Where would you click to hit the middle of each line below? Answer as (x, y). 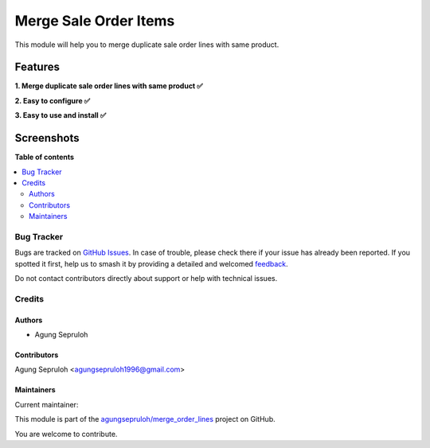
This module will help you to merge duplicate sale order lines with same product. (147, 45)
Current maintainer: (47, 404)
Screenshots (47, 138)
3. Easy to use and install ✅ (61, 115)
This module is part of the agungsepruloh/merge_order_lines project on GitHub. (145, 419)
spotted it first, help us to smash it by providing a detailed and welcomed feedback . (151, 263)
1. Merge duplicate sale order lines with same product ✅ (109, 86)
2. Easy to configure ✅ (53, 100)
